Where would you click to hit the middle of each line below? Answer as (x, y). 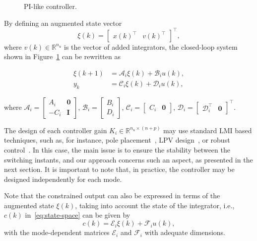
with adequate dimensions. (185, 232)
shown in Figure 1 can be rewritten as (62, 56)
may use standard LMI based (208, 130)
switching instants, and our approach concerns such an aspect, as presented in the (128, 159)
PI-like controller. (50, 6)
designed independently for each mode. (63, 179)
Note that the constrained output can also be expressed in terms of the (112, 196)
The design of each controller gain (56, 130)
